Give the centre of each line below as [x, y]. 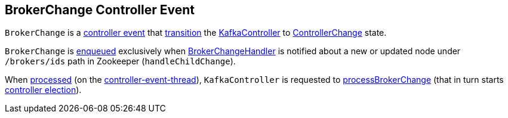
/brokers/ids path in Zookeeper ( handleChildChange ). [120, 61]
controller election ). [43, 90]
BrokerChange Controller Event [100, 10]
